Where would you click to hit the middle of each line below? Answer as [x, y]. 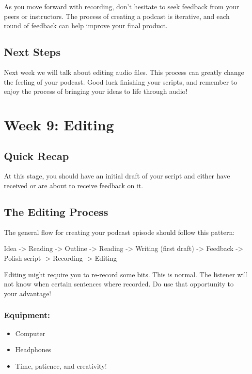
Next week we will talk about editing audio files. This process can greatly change [124, 72]
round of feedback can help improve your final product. [86, 26]
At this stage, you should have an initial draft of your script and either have [117, 176]
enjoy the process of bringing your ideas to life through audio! [96, 91]
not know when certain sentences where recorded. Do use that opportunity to [119, 284]
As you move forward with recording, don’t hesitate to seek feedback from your [122, 6]
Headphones [33, 349]
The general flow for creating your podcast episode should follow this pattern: [119, 232]
